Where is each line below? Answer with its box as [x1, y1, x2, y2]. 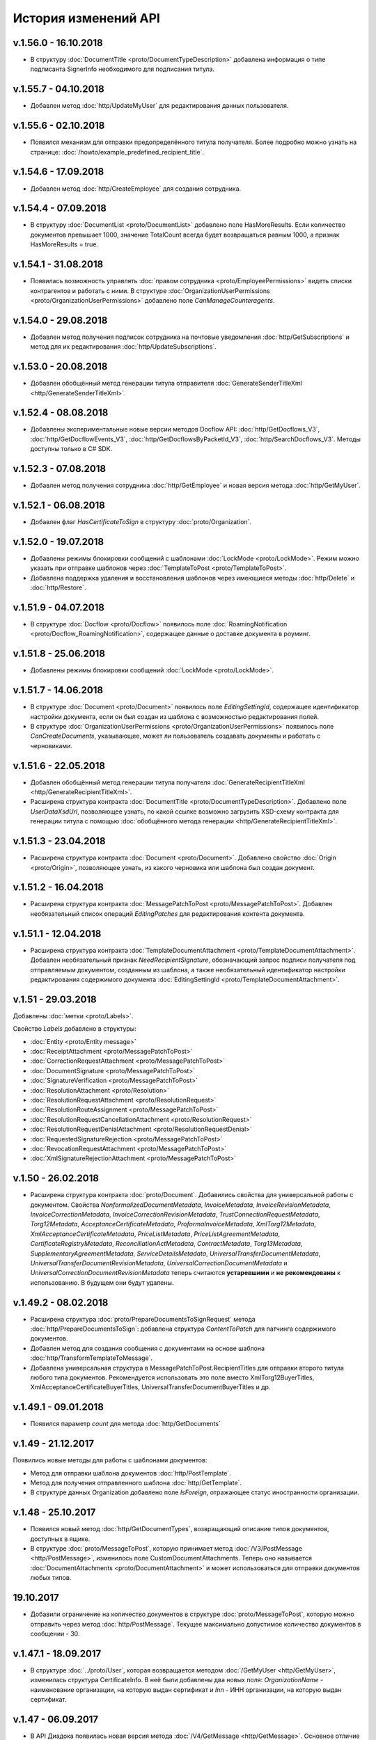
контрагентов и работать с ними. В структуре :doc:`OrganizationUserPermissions [30, 286, 271, 295]
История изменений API [13, 10, 160, 26]
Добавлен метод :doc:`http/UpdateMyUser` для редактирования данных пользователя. [30, 102, 289, 110]
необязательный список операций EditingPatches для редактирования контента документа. [30, 909, 306, 918]
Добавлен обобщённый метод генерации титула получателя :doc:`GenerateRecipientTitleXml [30, 778, 306, 786]
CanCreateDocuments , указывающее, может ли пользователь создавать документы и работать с [30, 731, 320, 741]
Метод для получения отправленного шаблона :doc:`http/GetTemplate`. [30, 1478, 242, 1487]
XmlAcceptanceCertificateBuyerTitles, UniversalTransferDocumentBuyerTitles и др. [30, 1383, 271, 1391]
